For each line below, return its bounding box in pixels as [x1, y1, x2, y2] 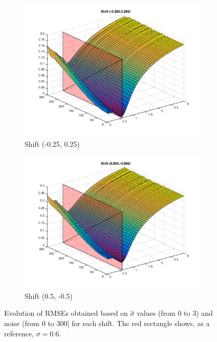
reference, [4, 328, 34, 338]
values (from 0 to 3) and [137, 308, 213, 318]
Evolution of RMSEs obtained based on [4, 308, 128, 318]
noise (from [4, 317, 39, 328]
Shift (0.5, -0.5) [25, 290, 73, 301]
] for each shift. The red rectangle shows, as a [67, 317, 210, 328]
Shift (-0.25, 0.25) [25, 138, 80, 149]
